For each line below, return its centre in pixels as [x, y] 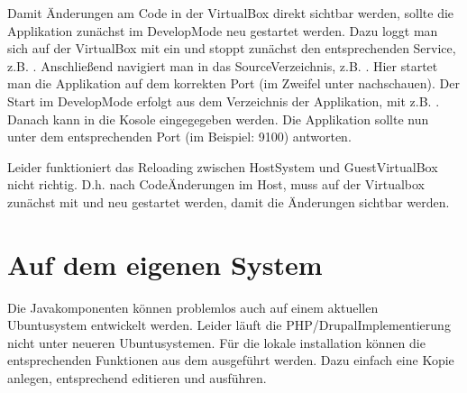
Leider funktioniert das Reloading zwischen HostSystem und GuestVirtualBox [223, 166]
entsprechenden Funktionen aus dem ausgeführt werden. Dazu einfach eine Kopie [231, 360]
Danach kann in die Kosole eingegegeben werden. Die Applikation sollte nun [218, 119]
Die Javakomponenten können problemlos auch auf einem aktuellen [193, 307]
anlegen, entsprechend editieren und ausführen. [137, 378]
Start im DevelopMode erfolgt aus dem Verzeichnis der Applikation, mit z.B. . [224, 101]
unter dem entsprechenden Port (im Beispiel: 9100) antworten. [179, 137]
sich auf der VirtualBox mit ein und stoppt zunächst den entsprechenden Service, [232, 48]
